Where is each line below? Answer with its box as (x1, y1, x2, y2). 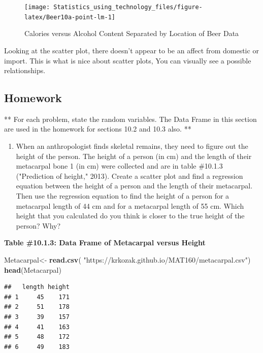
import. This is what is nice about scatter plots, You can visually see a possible (4, 55, 251, 66)
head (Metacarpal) (4, 264, 61, 275)
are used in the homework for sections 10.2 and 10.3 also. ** (4, 123, 191, 134)
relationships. (4, 65, 46, 76)
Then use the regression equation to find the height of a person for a (16, 190, 229, 201)
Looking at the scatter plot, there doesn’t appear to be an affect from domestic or (4, 45, 259, 55)
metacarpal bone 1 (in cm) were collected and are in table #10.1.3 (16, 161, 223, 171)
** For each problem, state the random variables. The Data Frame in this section (4, 113, 257, 124)
